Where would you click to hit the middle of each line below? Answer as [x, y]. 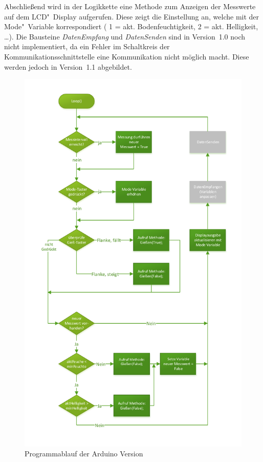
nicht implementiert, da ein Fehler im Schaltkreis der [87, 46]
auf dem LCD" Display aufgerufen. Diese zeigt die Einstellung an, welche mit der [132, 16]
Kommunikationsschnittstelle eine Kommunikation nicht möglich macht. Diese [127, 56]
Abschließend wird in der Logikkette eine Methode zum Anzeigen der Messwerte [130, 6]
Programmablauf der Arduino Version [84, 454]
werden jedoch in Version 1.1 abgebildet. [68, 66]
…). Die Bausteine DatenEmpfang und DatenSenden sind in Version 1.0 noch [125, 36]
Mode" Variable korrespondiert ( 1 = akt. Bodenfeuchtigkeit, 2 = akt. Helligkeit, [131, 26]
